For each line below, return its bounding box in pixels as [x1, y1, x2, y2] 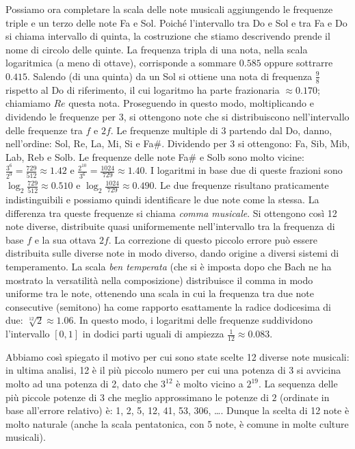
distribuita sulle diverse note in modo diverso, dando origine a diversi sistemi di [5, 246, 339, 260]
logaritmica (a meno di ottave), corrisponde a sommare [5, 55, 237, 70]
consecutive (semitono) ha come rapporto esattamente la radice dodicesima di [5, 299, 331, 313]
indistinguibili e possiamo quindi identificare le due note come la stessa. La [5, 192, 319, 207]
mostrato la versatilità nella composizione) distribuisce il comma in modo [5, 272, 313, 287]
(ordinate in [280, 389, 330, 404]
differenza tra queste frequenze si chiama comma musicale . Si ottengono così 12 [5, 205, 337, 220]
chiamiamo [5, 96, 51, 110]
